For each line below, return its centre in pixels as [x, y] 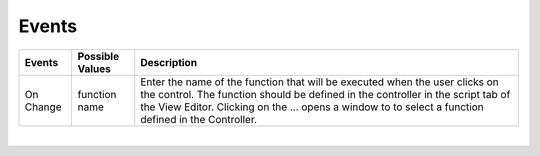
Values [94, 68]
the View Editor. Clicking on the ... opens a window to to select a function [312, 107]
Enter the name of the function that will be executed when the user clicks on [319, 82]
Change [43, 107]
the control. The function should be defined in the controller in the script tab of [325, 94]
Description [169, 62]
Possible [98, 56]
